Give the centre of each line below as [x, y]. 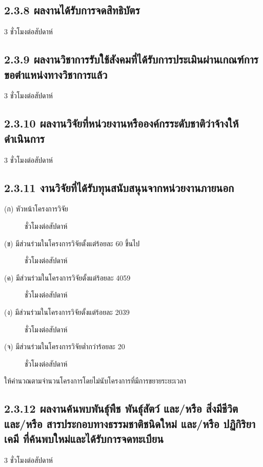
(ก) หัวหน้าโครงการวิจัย [36, 209]
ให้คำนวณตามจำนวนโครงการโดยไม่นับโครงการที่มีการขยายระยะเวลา [95, 381]
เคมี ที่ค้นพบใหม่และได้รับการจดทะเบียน [84, 439]
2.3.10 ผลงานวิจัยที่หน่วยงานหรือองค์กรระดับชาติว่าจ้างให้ [122, 123]
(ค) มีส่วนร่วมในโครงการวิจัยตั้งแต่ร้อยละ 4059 [67, 277]
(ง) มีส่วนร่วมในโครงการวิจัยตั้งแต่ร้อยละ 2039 [67, 312]
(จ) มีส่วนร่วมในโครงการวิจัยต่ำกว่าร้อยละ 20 [65, 346]
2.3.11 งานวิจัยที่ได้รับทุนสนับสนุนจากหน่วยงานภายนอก [119, 187]
